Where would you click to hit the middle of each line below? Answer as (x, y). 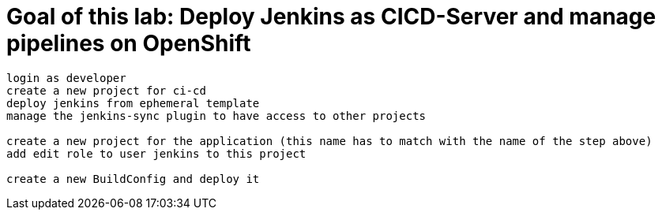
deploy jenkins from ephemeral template (133, 103)
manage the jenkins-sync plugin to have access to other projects (216, 115)
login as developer (66, 78)
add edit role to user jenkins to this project (156, 153)
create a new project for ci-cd (106, 90)
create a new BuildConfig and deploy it (133, 179)
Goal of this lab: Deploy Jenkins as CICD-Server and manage (331, 17)
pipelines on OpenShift (129, 43)
